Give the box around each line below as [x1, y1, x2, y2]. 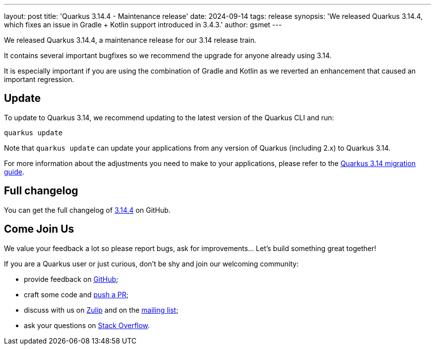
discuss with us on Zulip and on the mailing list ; [24, 305, 178, 314]
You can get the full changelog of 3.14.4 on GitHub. [4, 205, 171, 214]
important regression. [4, 75, 74, 84]
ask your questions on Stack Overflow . [24, 321, 150, 330]
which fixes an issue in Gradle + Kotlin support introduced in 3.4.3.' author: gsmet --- [4, 20, 282, 29]
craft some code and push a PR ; [24, 290, 129, 299]
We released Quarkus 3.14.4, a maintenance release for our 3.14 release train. [4, 36, 257, 44]
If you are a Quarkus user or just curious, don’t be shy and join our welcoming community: [4, 259, 299, 268]
